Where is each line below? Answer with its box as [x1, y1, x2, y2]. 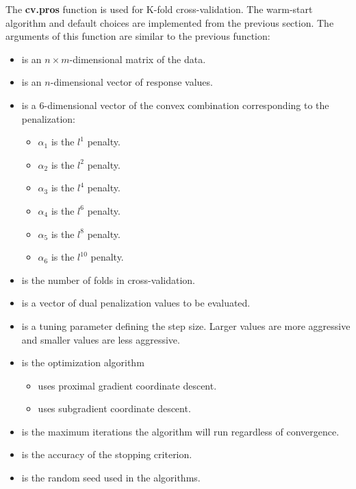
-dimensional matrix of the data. [69, 51, 206, 66]
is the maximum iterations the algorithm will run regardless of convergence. [21, 424, 340, 438]
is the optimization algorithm [21, 355, 144, 370]
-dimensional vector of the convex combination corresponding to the [44, 97, 329, 112]
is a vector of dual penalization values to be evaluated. [21, 296, 251, 310]
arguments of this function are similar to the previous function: [5, 29, 270, 43]
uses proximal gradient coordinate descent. [38, 378, 217, 392]
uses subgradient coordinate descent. [38, 401, 191, 416]
